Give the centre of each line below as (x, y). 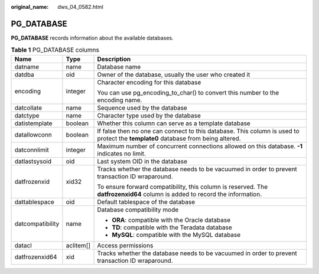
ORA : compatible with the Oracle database (171, 220)
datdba (25, 74)
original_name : (30, 7)
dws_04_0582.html (80, 7)
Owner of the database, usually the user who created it (174, 74)
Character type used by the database (149, 115)
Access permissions (125, 245)
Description (114, 59)
